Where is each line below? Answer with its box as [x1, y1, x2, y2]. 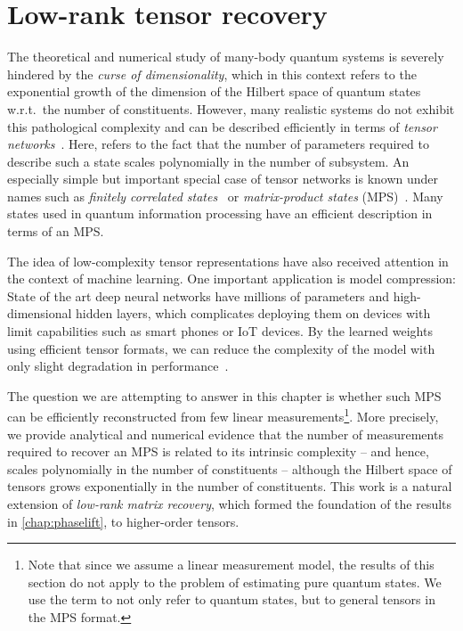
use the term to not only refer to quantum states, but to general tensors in [28, 590, 435, 609]
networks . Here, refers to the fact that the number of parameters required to [7, 135, 429, 153]
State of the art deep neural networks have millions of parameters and [7, 286, 389, 305]
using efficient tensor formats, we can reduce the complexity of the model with [7, 339, 435, 357]
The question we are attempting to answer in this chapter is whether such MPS [7, 386, 442, 405]
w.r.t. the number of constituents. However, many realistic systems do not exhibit [7, 99, 455, 118]
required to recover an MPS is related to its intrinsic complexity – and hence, [7, 442, 429, 461]
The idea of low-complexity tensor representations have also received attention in [7, 251, 449, 270]
